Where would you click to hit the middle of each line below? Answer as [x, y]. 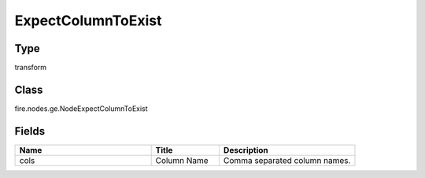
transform [31, 68]
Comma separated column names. [287, 160]
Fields [30, 131]
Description [246, 150]
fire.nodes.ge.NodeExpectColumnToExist [81, 108]
